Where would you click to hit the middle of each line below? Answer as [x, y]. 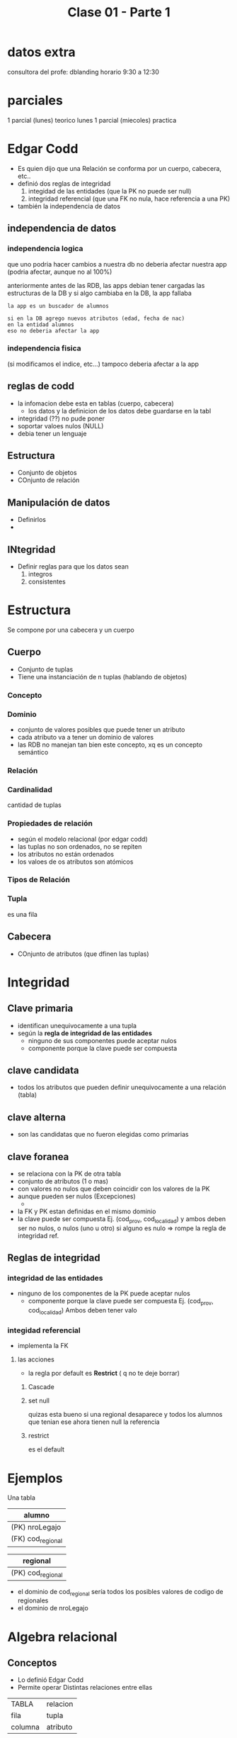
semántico [33, 752]
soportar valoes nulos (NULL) [60, 425]
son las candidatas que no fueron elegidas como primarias [103, 1135]
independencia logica [45, 249]
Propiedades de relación [50, 823]
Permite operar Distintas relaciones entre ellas [85, 1688]
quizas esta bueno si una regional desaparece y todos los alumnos [125, 1415]
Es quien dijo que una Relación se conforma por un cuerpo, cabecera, [119, 168]
